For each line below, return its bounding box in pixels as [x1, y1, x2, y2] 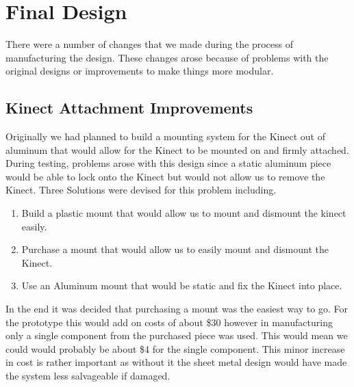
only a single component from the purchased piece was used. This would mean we [5, 328, 348, 343]
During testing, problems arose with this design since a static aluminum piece [5, 156, 331, 170]
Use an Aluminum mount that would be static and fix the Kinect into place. [21, 278, 342, 293]
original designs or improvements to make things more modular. [5, 64, 274, 78]
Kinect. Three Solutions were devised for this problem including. [5, 183, 277, 197]
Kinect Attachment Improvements [5, 97, 253, 118]
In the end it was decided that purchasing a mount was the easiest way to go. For [5, 302, 348, 316]
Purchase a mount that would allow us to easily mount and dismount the [21, 242, 329, 256]
